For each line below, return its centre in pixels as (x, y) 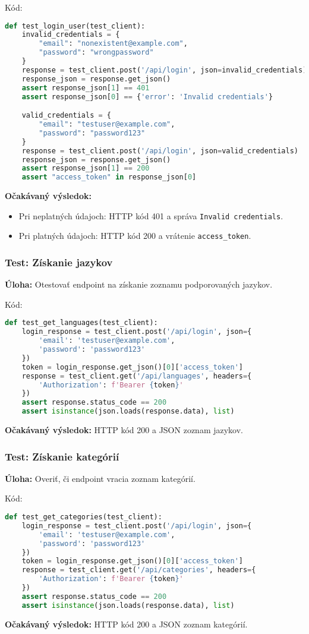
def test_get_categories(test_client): (83, 517)
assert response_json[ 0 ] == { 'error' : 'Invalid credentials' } (147, 97)
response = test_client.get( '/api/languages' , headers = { (137, 376)
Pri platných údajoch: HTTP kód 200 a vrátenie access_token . (135, 236)
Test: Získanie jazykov (59, 262)
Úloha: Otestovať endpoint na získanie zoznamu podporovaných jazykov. (139, 284)
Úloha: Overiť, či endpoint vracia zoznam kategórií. (100, 478)
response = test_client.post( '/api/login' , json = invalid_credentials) (164, 70)
